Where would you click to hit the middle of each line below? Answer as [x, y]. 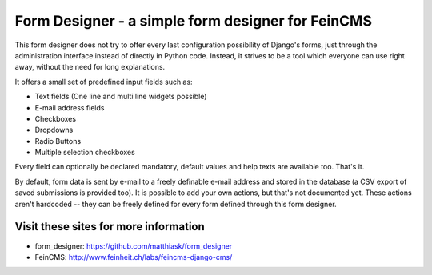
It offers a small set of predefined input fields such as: [104, 82]
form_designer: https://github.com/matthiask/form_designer [134, 246]
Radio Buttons [58, 141]
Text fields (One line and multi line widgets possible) [121, 97]
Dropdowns [54, 130]
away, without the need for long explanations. [90, 67]
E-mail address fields [70, 107]
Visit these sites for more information [110, 227]
